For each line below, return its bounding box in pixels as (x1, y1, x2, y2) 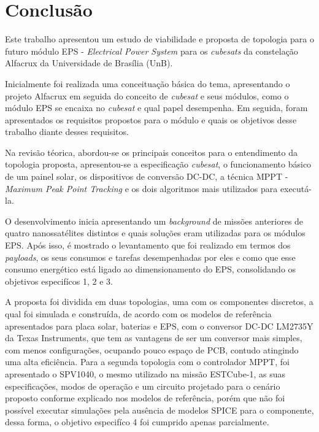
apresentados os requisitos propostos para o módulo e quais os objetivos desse (5, 113, 297, 126)
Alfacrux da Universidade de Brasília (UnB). (5, 56, 173, 69)
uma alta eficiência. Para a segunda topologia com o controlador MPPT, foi (5, 355, 290, 368)
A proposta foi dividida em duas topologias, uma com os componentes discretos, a (5, 295, 313, 308)
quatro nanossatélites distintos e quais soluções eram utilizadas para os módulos (5, 226, 306, 239)
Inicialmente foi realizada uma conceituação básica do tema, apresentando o (5, 77, 290, 90)
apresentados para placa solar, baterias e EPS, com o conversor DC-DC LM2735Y (5, 319, 313, 332)
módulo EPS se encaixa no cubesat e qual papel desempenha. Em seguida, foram (5, 101, 308, 114)
